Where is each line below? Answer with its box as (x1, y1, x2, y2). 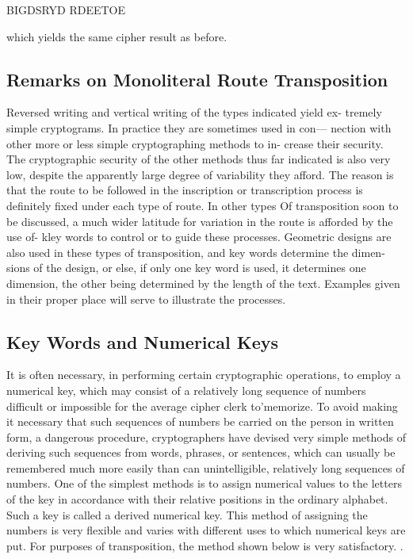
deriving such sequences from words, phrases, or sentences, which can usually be (6, 444, 396, 461)
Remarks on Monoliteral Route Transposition (6, 67, 388, 91)
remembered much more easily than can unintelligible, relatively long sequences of (6, 459, 405, 476)
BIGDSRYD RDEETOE (6, 2, 126, 17)
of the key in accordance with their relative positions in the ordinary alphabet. (6, 491, 388, 507)
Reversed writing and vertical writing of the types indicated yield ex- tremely (6, 104, 382, 121)
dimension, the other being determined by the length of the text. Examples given (6, 274, 400, 291)
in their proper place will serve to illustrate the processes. (6, 290, 286, 307)
